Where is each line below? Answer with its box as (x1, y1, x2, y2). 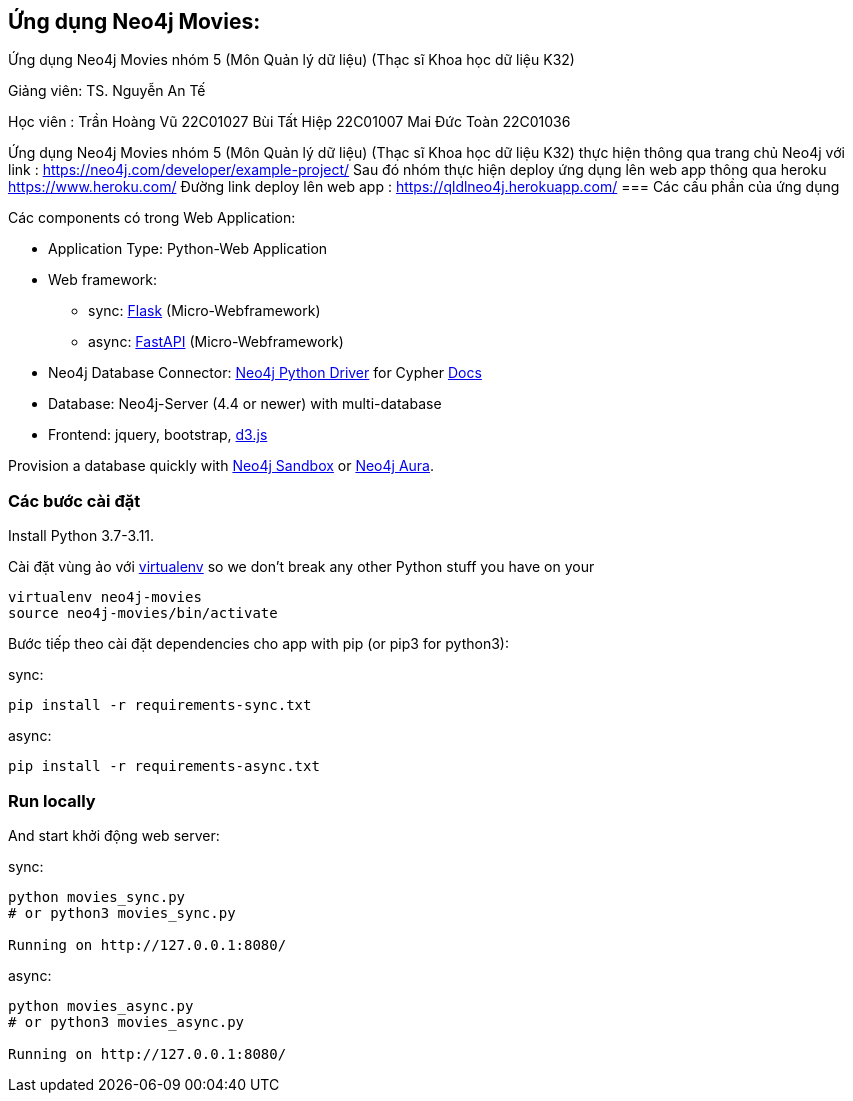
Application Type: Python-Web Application (48, 240, 328, 258)
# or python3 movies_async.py (8, 1013, 245, 1030)
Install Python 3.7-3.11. (8, 527, 155, 545)
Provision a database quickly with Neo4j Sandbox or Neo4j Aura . (8, 457, 434, 475)
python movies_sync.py (8, 888, 186, 905)
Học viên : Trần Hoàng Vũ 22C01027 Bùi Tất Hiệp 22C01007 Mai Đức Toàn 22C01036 (8, 113, 571, 131)
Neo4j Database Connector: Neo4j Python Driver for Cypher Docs (48, 364, 482, 382)
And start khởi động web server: (8, 826, 220, 844)
